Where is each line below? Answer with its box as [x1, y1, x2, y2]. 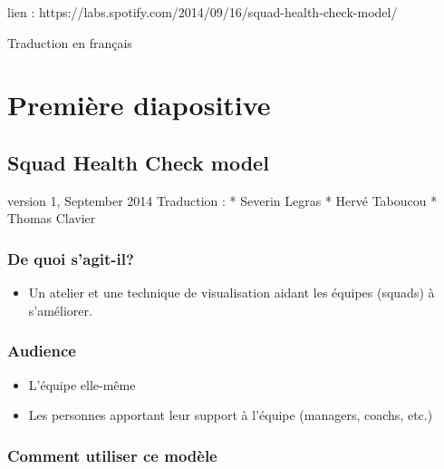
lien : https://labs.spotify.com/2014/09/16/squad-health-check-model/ [7, 3, 398, 21]
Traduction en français [7, 33, 132, 52]
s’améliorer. [28, 300, 92, 319]
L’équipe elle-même [28, 375, 136, 394]
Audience [7, 339, 76, 362]
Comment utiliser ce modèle [7, 444, 217, 466]
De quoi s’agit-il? [7, 247, 134, 269]
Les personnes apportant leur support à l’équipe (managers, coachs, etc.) [28, 405, 433, 425]
